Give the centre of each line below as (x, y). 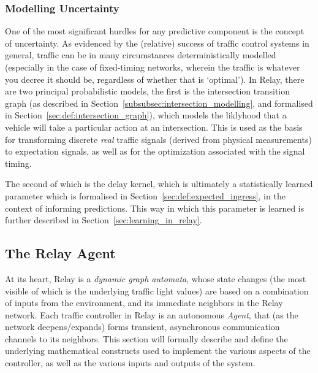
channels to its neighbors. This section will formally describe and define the (146, 338)
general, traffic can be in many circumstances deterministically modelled (141, 55)
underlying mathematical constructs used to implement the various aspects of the (158, 351)
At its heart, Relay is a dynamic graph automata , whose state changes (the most (156, 278)
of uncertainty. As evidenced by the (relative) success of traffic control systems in (157, 43)
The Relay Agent (60, 253)
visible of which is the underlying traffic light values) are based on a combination (157, 290)
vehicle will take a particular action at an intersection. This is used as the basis (154, 127)
